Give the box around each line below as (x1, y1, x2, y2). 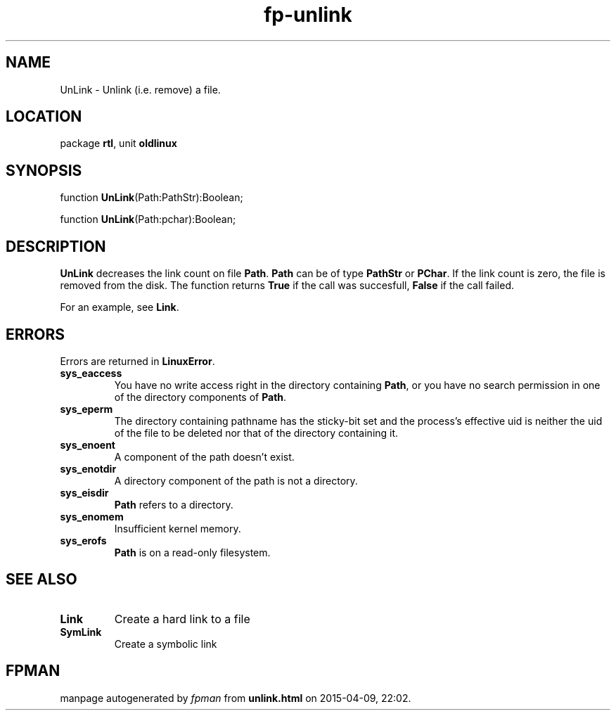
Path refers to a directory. (114, 498, 233, 511)
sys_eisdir (60, 486, 109, 499)
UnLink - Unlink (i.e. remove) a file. (60, 83, 221, 96)
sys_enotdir (60, 462, 117, 475)
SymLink (60, 625, 102, 638)
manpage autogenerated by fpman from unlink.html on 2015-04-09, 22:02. (60, 691, 411, 704)
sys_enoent (60, 438, 115, 451)
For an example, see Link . (60, 301, 179, 314)
